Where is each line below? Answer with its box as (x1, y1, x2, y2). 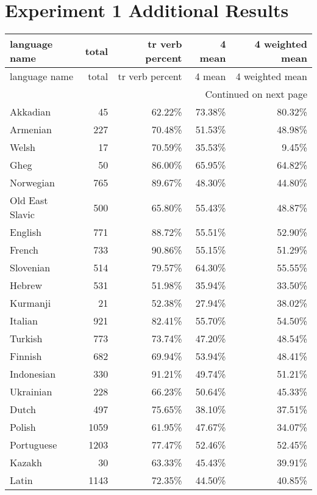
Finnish (10, 349, 42, 364)
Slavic (10, 207, 35, 222)
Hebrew (10, 278, 42, 293)
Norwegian (10, 175, 55, 190)
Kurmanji (10, 296, 51, 310)
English (10, 225, 41, 240)
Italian (10, 313, 38, 328)
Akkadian (10, 105, 51, 119)
